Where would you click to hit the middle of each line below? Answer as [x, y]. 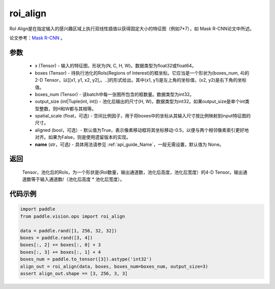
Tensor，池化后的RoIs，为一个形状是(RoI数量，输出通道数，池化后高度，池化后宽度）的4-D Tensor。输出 [132, 172]
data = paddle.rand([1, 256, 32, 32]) [68, 231]
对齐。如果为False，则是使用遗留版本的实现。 [83, 137]
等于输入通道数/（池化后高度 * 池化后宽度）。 [78, 179]
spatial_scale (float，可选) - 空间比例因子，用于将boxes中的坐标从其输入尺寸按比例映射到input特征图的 [143, 116]
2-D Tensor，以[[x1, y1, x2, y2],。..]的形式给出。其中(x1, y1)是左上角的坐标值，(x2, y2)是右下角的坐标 [141, 80]
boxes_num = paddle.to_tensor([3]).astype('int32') [86, 259]
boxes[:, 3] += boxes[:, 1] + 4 [61, 252]
